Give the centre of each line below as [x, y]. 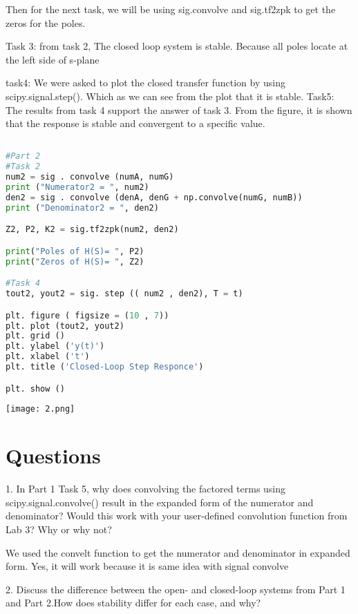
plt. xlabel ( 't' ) [48, 357]
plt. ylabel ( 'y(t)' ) [55, 346]
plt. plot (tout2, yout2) [65, 326]
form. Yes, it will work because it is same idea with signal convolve [147, 566]
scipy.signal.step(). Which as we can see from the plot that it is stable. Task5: [170, 96]
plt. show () [35, 388]
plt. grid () [35, 336]
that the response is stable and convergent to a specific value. [135, 123]
